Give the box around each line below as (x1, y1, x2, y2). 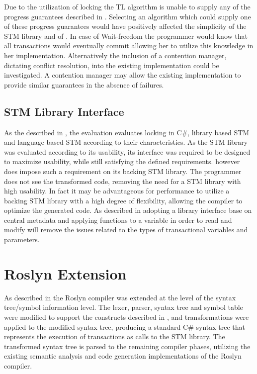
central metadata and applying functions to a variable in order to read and (4, 214, 232, 225)
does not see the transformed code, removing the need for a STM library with (4, 176, 241, 186)
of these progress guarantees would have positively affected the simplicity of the (4, 21, 247, 31)
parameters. (4, 234, 40, 245)
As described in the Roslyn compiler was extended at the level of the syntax (4, 292, 236, 302)
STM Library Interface (4, 103, 124, 119)
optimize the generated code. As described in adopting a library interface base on (4, 205, 252, 215)
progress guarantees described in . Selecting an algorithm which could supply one (4, 11, 251, 21)
